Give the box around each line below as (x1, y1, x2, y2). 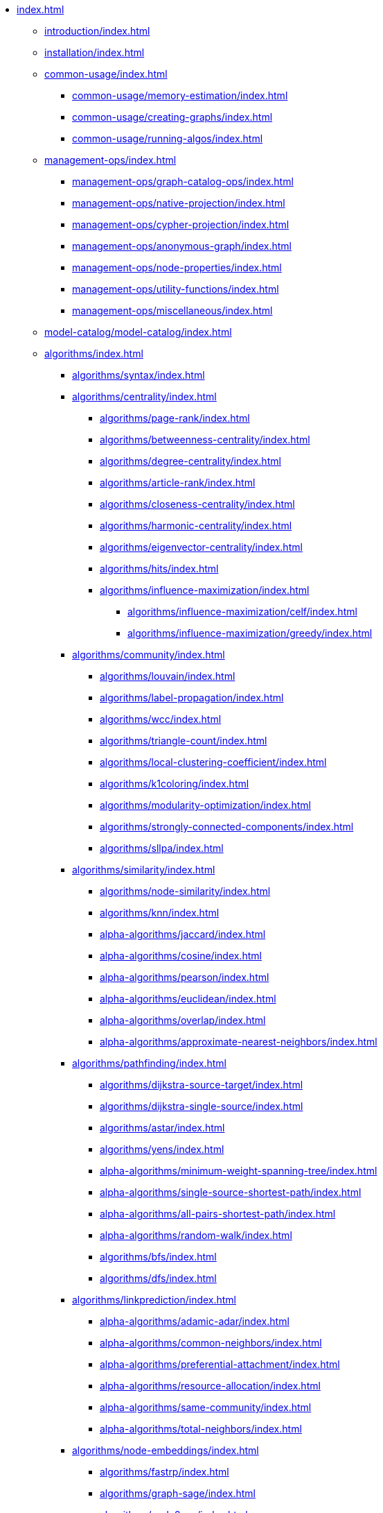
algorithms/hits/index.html (100, 563, 219, 574)
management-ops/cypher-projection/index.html (72, 219, 290, 230)
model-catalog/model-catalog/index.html (44, 326, 232, 338)
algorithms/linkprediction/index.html (72, 1294, 237, 1306)
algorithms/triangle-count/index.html (100, 735, 267, 746)
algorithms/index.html (44, 348, 143, 359)
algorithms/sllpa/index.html (100, 842, 224, 854)
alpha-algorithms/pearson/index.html (100, 971, 269, 983)
